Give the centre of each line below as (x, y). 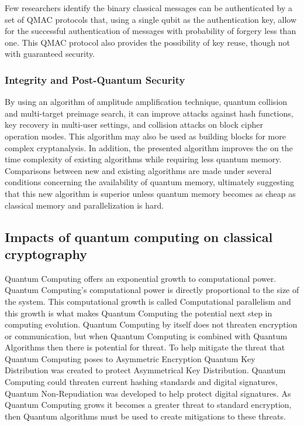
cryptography (46, 253)
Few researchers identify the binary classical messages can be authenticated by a (148, 8)
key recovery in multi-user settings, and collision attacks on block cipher (134, 125)
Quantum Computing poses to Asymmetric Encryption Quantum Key (130, 358)
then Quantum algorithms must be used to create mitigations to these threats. (145, 416)
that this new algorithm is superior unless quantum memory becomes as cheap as (150, 193)
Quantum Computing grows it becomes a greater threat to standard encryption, (148, 405)
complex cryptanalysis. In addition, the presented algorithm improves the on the (149, 147)
